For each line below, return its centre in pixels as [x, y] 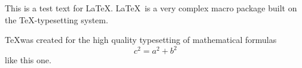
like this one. [28, 60]
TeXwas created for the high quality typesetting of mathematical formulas [141, 40]
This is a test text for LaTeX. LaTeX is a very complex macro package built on [151, 8]
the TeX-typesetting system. [57, 19]
